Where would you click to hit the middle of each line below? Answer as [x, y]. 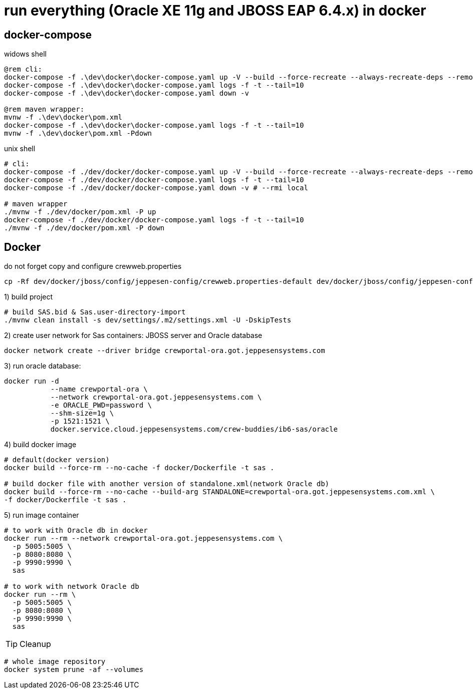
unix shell [20, 149]
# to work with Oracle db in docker [76, 531]
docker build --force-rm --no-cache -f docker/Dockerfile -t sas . [139, 468]
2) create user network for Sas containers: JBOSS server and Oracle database [133, 335]
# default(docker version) [57, 460]
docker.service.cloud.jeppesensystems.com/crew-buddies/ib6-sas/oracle [194, 429]
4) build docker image [40, 445]
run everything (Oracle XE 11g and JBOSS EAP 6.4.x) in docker [215, 11]
